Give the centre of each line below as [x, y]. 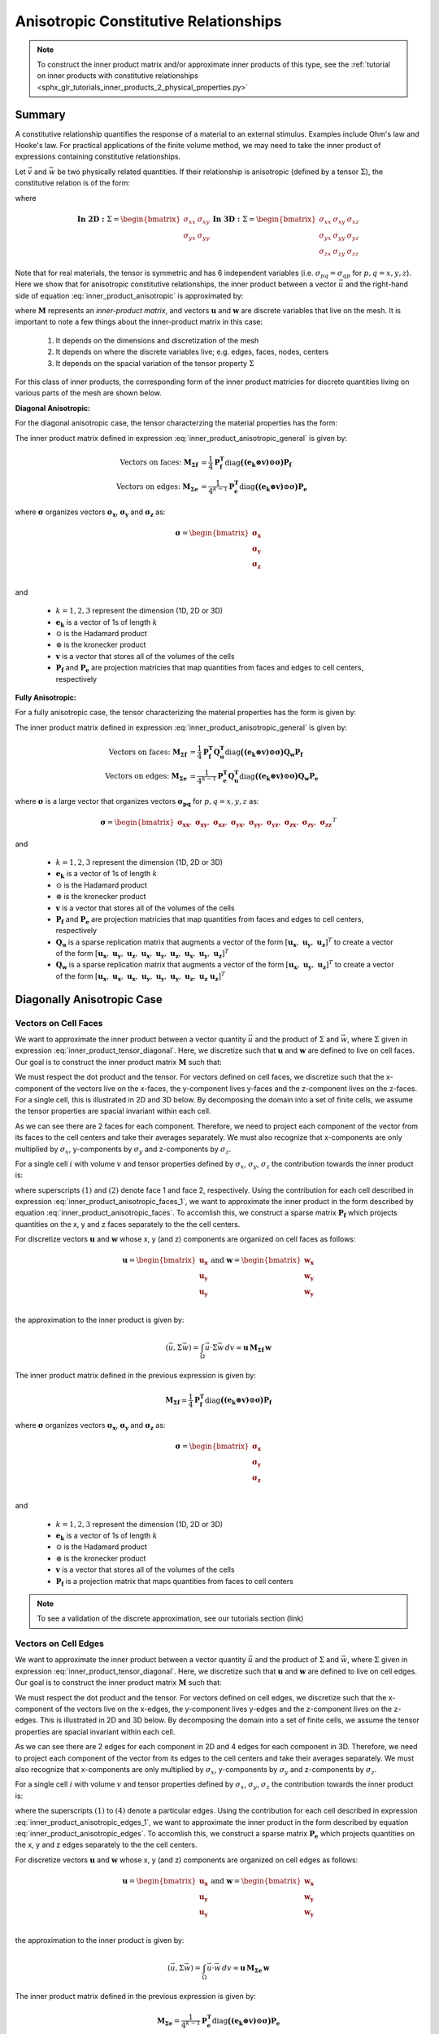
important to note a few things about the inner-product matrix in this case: [139, 322]
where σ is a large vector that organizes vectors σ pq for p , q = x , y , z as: [137, 802]
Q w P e [308, 777]
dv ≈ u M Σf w [248, 1348]
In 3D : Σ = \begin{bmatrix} [264, 219]
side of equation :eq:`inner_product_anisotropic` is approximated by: [129, 295]
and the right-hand [376, 284]
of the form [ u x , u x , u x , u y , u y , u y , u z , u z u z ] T [141, 977]
